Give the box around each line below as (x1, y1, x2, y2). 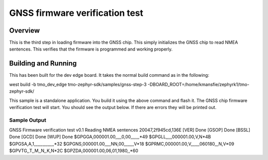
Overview (9, 26, 40, 35)
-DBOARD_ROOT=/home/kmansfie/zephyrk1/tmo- (147, 81, 250, 87)
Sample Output (9, 116, 47, 123)
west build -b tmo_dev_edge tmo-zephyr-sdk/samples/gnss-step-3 (9, 81, 147, 87)
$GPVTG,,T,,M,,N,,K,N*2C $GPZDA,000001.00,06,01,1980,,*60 (9, 148, 138, 154)
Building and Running (9, 59, 77, 68)
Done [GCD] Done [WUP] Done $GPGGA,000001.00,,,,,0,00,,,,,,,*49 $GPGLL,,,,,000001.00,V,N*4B (9, 134, 211, 140)
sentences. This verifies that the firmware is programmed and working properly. (9, 46, 173, 52)
